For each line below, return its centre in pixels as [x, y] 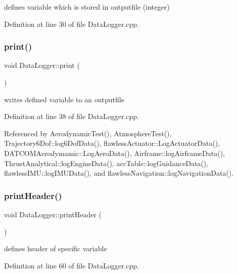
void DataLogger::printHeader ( [53, 214]
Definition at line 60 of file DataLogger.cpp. [72, 265]
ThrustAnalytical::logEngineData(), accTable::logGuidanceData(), [106, 163]
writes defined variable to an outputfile [64, 99]
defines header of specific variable [56, 248]
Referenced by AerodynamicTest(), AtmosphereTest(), [88, 133]
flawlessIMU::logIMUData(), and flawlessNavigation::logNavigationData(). [119, 173]
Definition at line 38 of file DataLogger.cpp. [72, 116]
